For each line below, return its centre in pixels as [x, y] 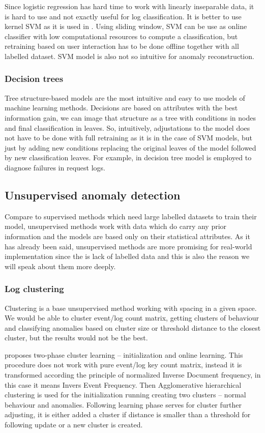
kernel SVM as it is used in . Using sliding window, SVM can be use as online [126, 26]
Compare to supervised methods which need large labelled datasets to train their [131, 216]
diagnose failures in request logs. [55, 167]
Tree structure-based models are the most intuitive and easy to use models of [125, 97]
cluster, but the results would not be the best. [76, 338]
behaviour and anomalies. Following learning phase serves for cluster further [123, 404]
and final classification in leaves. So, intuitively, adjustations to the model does [127, 127]
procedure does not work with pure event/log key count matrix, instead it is [123, 365]
